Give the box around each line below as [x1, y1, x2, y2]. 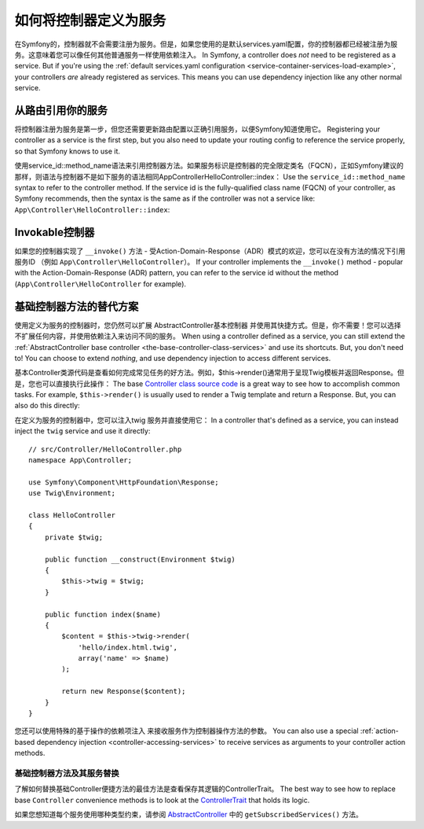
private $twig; [44, 532, 104, 542]
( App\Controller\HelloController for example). [14, 279, 187, 289]
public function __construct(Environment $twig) [44, 555, 236, 564]
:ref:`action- [360, 726, 400, 735]
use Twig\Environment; [28, 488, 116, 498]
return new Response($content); [61, 687, 186, 696]
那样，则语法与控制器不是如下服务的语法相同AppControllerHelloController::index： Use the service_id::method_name [14, 171, 406, 181]
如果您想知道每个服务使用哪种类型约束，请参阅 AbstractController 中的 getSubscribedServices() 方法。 [14, 810, 363, 820]
